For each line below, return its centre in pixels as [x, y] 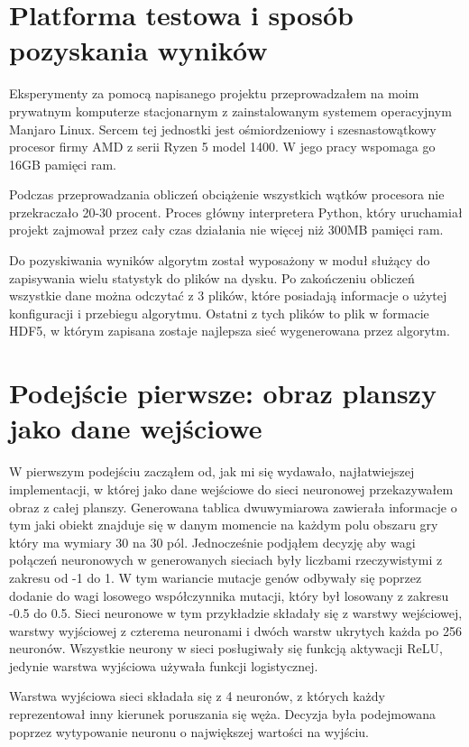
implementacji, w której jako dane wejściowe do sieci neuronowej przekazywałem [231, 489]
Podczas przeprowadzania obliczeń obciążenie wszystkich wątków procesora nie [227, 194]
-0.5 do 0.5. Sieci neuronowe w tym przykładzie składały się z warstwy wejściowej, [236, 613]
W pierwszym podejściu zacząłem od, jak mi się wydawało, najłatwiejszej [212, 471]
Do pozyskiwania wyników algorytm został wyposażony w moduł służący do [220, 260]
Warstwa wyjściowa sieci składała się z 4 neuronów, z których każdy [198, 696]
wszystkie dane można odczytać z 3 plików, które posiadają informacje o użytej [228, 295]
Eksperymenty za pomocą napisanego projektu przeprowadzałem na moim [214, 93]
